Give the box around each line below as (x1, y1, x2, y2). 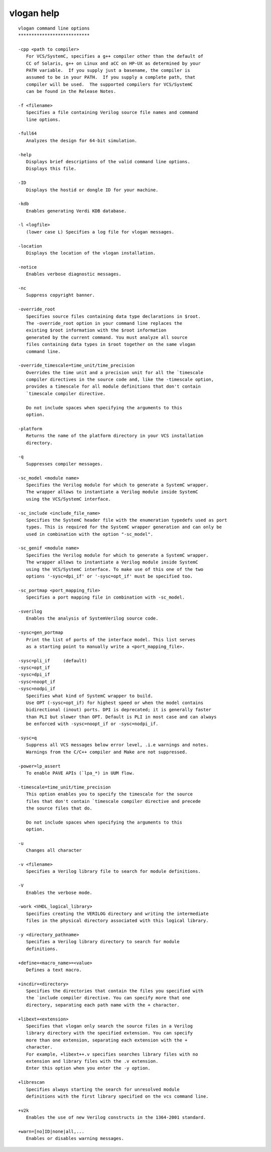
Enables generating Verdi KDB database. (26, 208, 127, 213)
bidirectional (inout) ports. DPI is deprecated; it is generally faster (26, 707, 212, 713)
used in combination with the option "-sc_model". (26, 531, 153, 537)
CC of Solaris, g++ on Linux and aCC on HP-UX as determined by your (26, 60, 201, 66)
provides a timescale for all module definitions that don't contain (26, 384, 201, 389)
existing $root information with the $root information (26, 327, 167, 333)
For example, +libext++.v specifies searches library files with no (26, 1051, 198, 1057)
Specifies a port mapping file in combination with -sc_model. (26, 595, 185, 600)
